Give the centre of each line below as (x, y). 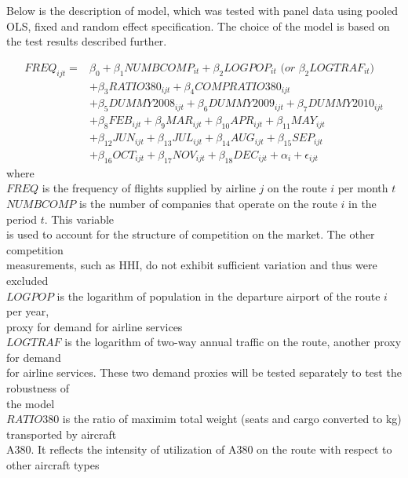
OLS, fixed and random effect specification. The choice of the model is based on (198, 26)
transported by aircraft (62, 434)
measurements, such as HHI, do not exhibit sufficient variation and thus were (192, 265)
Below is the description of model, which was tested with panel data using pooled (202, 10)
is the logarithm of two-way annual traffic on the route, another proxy (233, 342)
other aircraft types (53, 465)
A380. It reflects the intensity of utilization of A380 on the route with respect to (199, 449)
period (22, 219)
